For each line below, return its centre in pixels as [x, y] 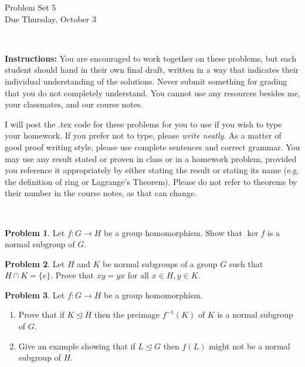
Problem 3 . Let [35, 294]
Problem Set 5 [30, 7]
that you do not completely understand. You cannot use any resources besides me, [152, 92]
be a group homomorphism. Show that [173, 232]
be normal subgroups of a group [160, 263]
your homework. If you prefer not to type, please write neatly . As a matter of [143, 135]
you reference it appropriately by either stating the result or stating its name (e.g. [152, 170]
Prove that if [41, 314]
